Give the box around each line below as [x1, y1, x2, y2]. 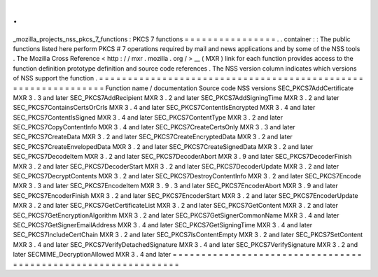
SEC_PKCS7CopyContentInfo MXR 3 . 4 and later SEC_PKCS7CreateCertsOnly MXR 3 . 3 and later [13, 123, 295, 132]
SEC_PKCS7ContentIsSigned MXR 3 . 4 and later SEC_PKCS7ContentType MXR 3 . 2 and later [13, 113, 283, 122]
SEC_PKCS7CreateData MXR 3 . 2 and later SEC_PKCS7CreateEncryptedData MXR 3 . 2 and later [13, 133, 293, 141]
